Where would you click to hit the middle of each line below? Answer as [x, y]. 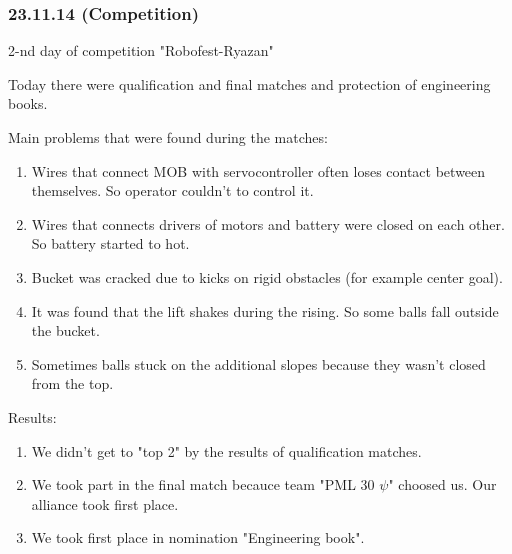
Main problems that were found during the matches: [168, 137]
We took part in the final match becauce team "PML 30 [203, 484]
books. [28, 103]
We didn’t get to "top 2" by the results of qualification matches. [226, 450]
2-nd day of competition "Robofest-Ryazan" [141, 50]
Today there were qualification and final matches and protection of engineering [249, 83]
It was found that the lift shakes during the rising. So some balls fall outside [265, 310]
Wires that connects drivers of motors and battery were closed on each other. [268, 223]
